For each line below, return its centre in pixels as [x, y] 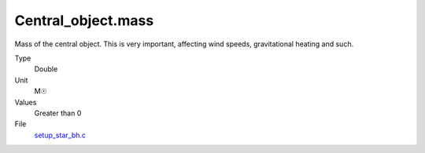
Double [46, 69]
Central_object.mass [84, 20]
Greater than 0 [58, 113]
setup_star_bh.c [60, 135]
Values [26, 102]
